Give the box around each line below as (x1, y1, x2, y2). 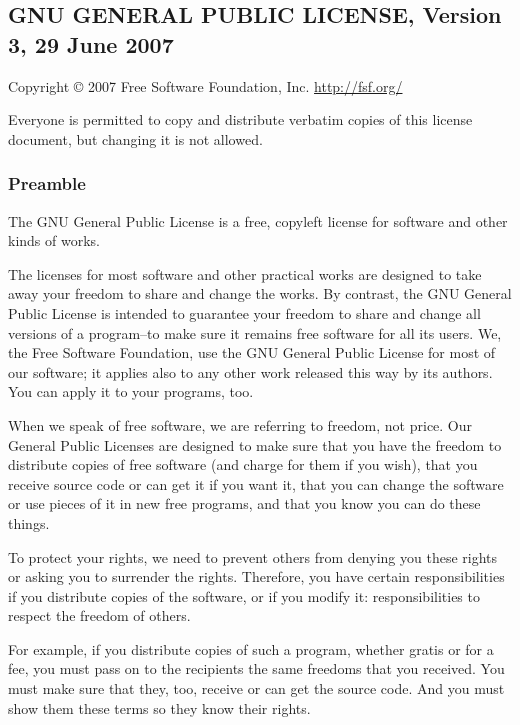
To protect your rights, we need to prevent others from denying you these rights (8, 546, 498, 567)
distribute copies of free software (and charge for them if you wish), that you (8, 454, 478, 475)
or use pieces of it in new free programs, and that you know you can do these (8, 493, 481, 514)
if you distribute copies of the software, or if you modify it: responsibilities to (8, 585, 480, 606)
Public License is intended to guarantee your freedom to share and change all (8, 302, 481, 323)
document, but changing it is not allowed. (8, 128, 263, 149)
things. (8, 512, 50, 533)
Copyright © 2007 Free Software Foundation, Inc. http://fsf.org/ (8, 75, 403, 96)
